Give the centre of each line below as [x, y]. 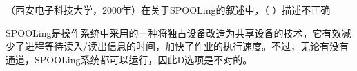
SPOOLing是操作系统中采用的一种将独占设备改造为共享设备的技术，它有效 [174, 32]
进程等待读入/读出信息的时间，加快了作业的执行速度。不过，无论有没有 [186, 46]
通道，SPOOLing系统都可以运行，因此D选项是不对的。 [129, 59]
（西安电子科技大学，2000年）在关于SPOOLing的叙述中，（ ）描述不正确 [168, 10]
